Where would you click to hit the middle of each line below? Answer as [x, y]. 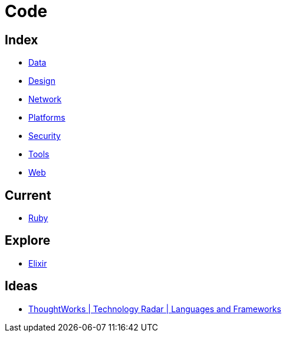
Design [42, 81]
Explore [28, 241]
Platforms [47, 118]
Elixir [38, 263]
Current [28, 195]
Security [45, 136]
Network [45, 99]
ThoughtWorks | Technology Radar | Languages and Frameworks [155, 309]
